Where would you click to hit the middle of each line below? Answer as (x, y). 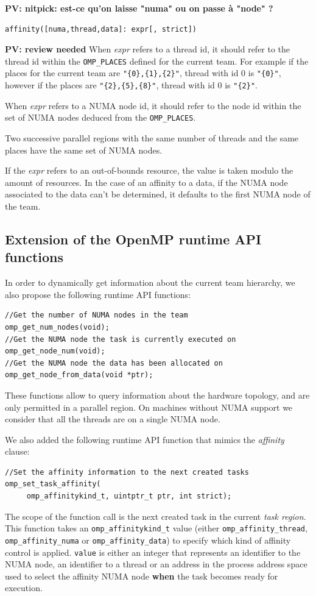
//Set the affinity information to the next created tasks (127, 472)
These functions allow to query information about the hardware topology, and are (157, 395)
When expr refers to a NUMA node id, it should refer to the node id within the (153, 105)
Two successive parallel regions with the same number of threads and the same (152, 138)
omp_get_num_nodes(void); (57, 327)
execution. (24, 588)
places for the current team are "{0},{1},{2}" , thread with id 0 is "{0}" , (143, 73)
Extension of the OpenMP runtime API (133, 239)
